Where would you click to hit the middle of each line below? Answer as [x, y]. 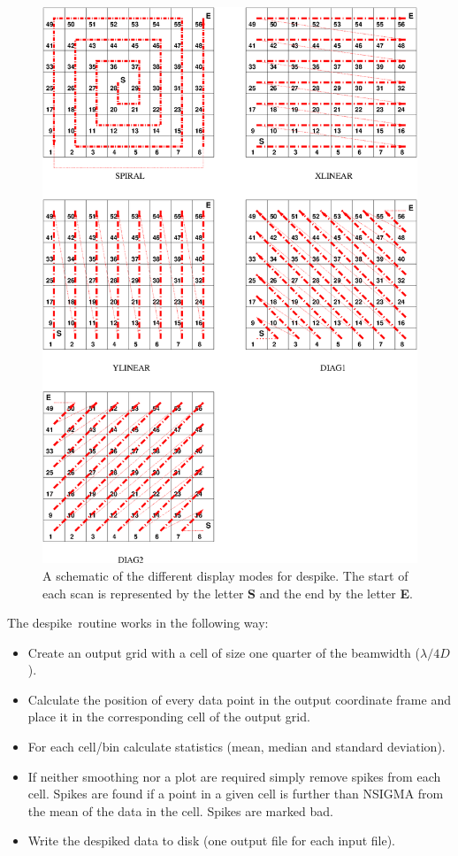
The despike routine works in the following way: [138, 623]
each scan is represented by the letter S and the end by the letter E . [228, 593]
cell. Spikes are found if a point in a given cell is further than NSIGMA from [236, 794]
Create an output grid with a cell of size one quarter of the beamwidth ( [224, 652]
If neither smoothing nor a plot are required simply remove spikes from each [234, 776]
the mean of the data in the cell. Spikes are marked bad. [180, 810]
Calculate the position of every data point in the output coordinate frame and [239, 699]
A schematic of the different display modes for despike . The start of [225, 575]
